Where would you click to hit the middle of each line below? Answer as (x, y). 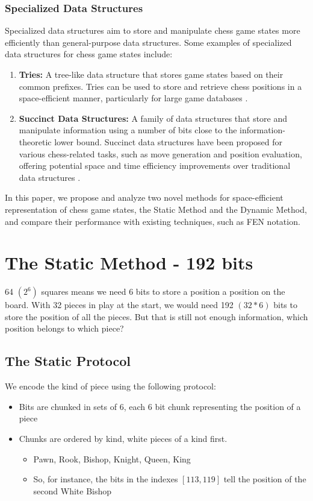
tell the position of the (265, 479)
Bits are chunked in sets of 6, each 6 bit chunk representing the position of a (160, 406)
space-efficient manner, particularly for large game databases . (133, 98)
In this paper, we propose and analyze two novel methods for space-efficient (144, 197)
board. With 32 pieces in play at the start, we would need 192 (119, 305)
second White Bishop (73, 490)
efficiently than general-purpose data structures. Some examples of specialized (148, 42)
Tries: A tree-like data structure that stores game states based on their (151, 74)
